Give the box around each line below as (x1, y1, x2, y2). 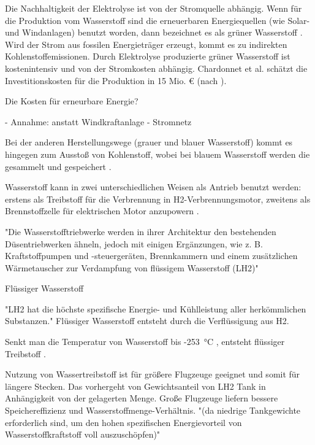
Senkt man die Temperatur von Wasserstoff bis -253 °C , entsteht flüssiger (5, 335, 285, 348)
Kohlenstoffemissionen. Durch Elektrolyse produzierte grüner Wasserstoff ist (5, 50, 290, 63)
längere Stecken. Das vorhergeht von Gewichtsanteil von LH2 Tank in (5, 379, 266, 392)
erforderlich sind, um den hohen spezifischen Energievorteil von (5, 416, 242, 428)
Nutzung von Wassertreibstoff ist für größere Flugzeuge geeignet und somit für (5, 368, 300, 381)
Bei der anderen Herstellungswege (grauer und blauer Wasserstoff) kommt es (5, 136, 293, 149)
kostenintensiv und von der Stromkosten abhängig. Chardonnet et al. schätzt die (5, 61, 308, 74)
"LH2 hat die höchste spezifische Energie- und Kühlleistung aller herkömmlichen (5, 302, 306, 315)
